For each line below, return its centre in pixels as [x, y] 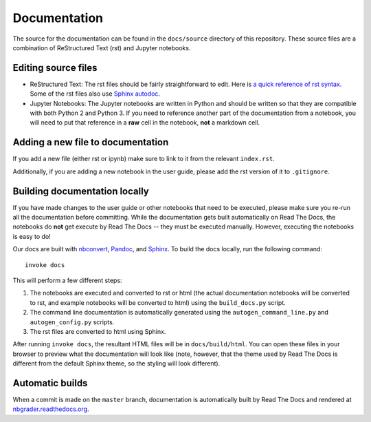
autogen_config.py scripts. [72, 322]
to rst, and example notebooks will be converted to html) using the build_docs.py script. [158, 302]
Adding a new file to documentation [91, 142]
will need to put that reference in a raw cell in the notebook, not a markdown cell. [145, 123]
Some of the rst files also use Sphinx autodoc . [95, 94]
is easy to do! [32, 236]
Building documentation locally [81, 191]
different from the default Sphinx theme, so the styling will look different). [116, 363]
